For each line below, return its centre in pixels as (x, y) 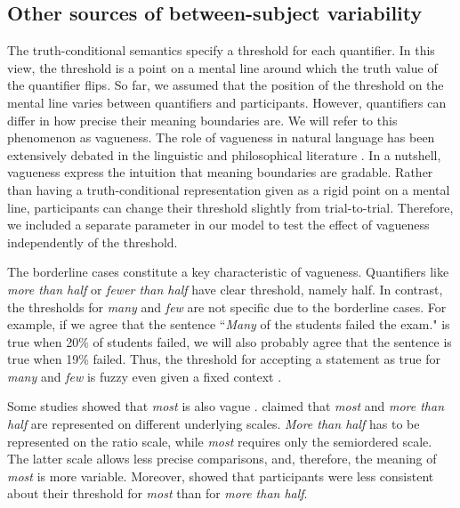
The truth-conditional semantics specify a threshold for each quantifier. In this (221, 50)
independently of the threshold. (93, 242)
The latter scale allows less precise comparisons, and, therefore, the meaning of (222, 459)
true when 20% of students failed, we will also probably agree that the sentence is (230, 341)
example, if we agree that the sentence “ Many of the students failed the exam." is (229, 324)
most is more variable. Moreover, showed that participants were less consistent (221, 476)
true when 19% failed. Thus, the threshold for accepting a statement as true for (224, 359)
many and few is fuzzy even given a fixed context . (145, 376)
